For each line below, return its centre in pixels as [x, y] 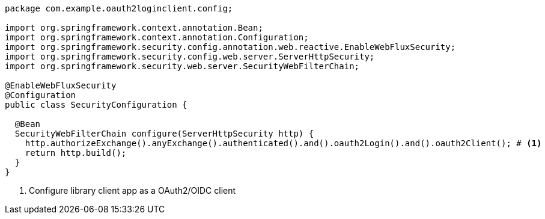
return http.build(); [76, 153]
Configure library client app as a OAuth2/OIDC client [132, 190]
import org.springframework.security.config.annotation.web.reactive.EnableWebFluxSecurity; [230, 47]
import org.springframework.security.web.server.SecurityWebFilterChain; [182, 66]
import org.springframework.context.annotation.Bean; [134, 28]
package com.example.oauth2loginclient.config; [119, 8]
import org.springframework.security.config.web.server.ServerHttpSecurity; [190, 57]
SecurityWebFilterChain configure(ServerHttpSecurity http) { [164, 134]
